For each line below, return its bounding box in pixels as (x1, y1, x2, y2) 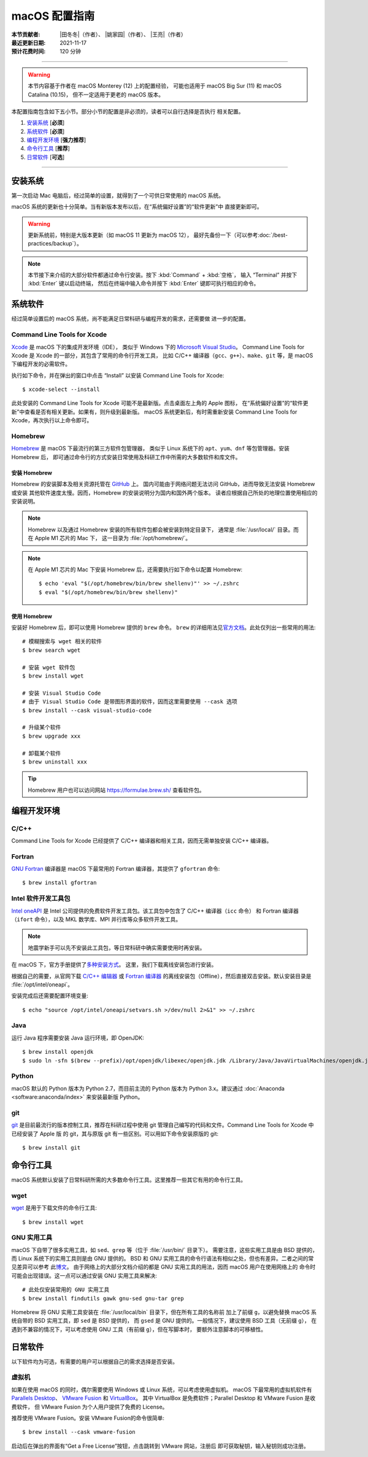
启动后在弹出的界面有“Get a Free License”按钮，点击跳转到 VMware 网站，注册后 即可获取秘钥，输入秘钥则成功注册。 (11, 1442, 309, 1450)
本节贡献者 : (11, 31, 40, 38)
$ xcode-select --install (22, 386, 101, 393)
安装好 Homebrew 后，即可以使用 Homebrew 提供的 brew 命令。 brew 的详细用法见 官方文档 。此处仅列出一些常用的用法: (11, 624, 316, 632)
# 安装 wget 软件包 (22, 663, 75, 671)
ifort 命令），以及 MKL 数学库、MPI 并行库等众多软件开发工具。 (17, 915, 182, 923)
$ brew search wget (22, 646, 81, 654)
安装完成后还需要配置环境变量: (11, 992, 89, 1000)
